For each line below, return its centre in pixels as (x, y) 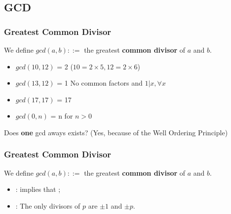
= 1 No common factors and (100, 83)
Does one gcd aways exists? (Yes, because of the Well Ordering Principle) (116, 132)
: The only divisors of (48, 205)
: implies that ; (38, 189)
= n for (62, 116)
